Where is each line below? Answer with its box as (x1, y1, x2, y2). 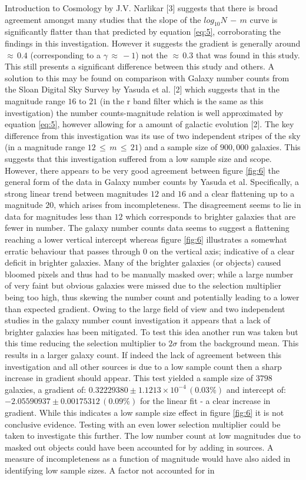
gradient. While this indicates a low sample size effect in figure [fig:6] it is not (5, 406, 284, 418)
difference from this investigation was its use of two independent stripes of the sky (5, 129, 301, 141)
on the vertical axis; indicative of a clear (149, 244, 295, 257)
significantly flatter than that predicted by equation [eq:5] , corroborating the (5, 25, 281, 38)
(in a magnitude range (5, 141, 85, 153)
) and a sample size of (138, 141, 218, 153)
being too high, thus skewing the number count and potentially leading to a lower (5, 291, 300, 303)
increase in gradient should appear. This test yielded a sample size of (5, 372, 254, 384)
